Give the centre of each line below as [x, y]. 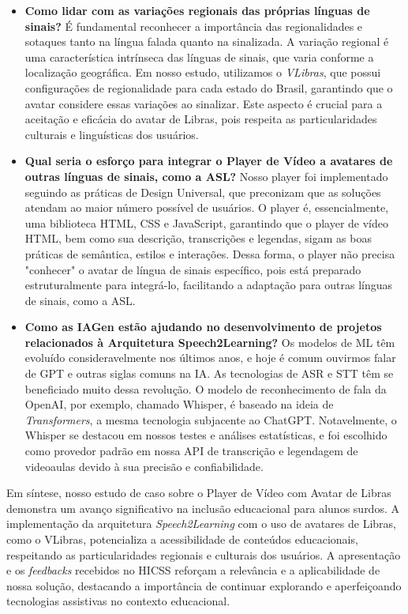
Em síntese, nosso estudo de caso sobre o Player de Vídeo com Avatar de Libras [199, 493]
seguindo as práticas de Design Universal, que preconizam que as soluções [203, 192]
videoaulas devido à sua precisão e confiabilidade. [144, 466]
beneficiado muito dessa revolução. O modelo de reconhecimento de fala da [206, 388]
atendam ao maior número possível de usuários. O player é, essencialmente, [207, 207]
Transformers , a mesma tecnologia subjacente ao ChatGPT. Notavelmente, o [211, 419]
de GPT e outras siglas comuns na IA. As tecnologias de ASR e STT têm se [209, 373]
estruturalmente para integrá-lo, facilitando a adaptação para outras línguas [209, 285]
